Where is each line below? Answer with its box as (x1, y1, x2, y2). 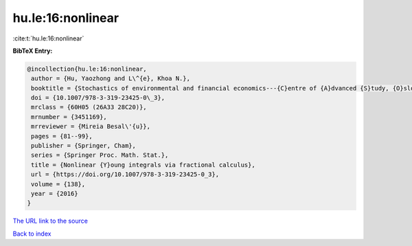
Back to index (12, 230, 51, 238)
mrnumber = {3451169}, (31, 113, 108, 121)
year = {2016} (31, 190, 78, 197)
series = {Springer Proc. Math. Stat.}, (31, 151, 169, 159)
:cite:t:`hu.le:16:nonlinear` (12, 34, 84, 42)
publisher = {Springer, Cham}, (31, 142, 137, 150)
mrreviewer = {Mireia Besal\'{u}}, (31, 123, 151, 130)
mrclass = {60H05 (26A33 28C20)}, (31, 103, 147, 111)
